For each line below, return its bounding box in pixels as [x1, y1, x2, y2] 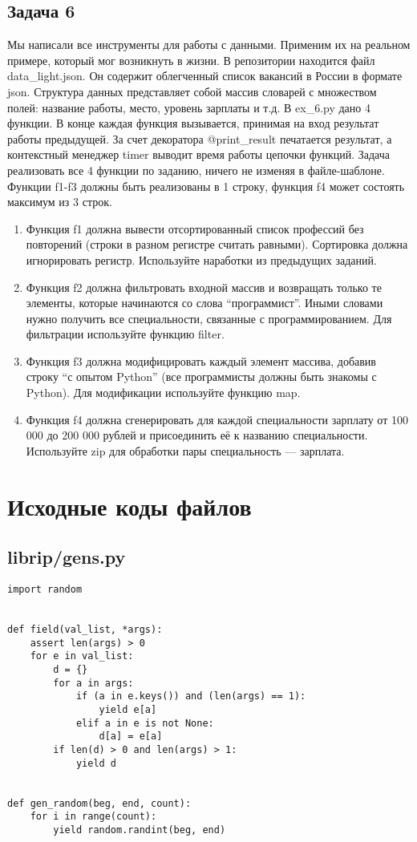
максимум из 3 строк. [7, 193, 112, 210]
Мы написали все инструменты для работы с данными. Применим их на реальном [7, 36, 411, 53]
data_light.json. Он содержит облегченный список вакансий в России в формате [7, 67, 403, 84]
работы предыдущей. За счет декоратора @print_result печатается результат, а [7, 130, 392, 147]
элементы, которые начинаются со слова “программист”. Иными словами [26, 294, 383, 311]
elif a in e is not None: [75, 717, 214, 729]
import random [7, 584, 83, 596]
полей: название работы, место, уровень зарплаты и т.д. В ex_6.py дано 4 [7, 99, 370, 115]
